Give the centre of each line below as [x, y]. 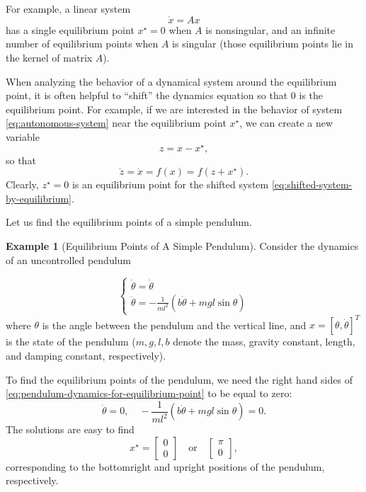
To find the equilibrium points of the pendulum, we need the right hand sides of [179, 379]
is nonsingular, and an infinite [270, 29]
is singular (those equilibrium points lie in [263, 44]
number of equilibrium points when [82, 44]
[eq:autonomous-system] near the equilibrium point [116, 123]
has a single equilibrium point [70, 29]
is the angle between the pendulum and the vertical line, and [174, 325]
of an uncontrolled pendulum [69, 259]
